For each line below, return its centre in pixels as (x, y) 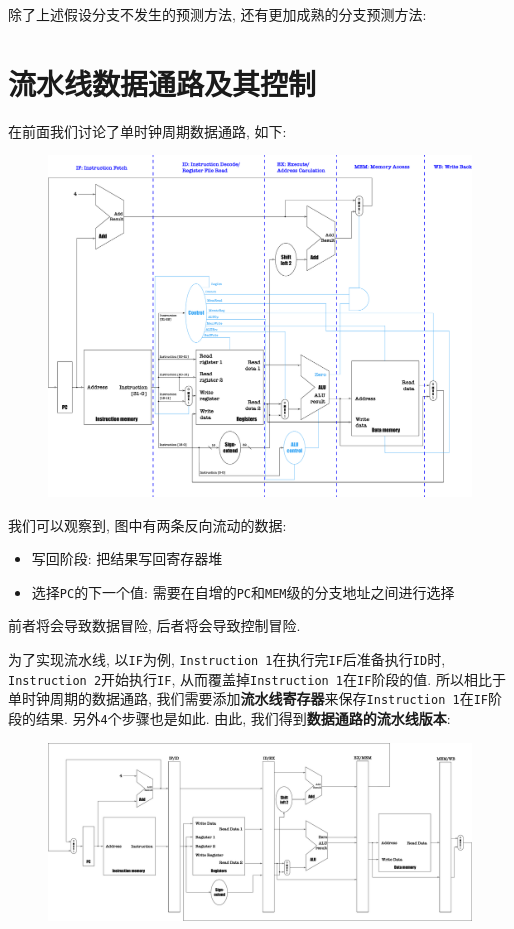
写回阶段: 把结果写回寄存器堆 (127, 558)
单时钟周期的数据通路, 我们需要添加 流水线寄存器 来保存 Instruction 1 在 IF (248, 698)
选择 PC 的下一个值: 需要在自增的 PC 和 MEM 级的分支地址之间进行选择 (243, 591)
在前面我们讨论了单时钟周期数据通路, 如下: (147, 130)
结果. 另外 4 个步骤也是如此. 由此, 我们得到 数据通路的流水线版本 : (243, 717)
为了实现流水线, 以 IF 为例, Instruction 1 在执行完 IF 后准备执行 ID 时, (227, 658)
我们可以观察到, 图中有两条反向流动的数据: (147, 524)
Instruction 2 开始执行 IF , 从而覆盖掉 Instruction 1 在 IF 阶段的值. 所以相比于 (257, 678)
